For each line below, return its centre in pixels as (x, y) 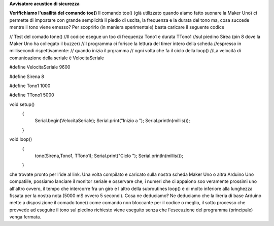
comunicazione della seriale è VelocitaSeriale (57, 58)
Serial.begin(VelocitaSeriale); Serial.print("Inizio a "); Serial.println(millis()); (112, 121)
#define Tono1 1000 (30, 86)
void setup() (22, 104)
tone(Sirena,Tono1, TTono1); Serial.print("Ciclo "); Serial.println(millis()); (109, 156)
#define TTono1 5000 (32, 95)
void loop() (21, 139)
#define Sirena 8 (27, 77)
